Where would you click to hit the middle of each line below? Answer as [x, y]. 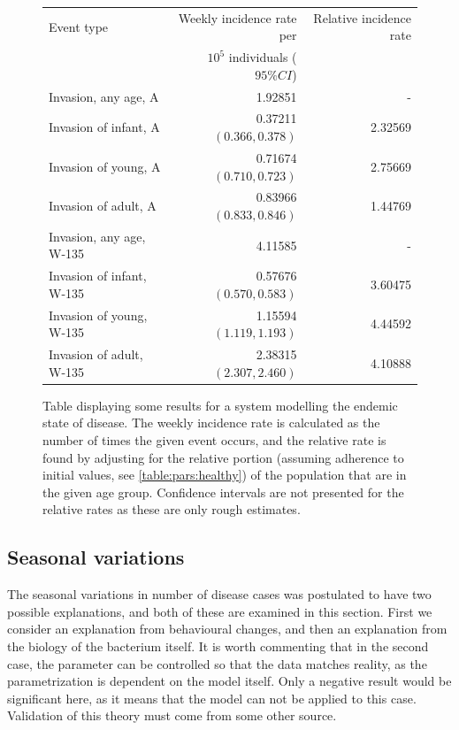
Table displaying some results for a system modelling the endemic [220, 405]
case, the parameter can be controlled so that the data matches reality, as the [217, 663]
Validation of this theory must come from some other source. [172, 715]
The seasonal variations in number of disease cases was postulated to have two [219, 594]
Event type [79, 26]
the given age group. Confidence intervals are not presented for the [223, 492]
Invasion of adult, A [103, 206]
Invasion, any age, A [104, 96]
